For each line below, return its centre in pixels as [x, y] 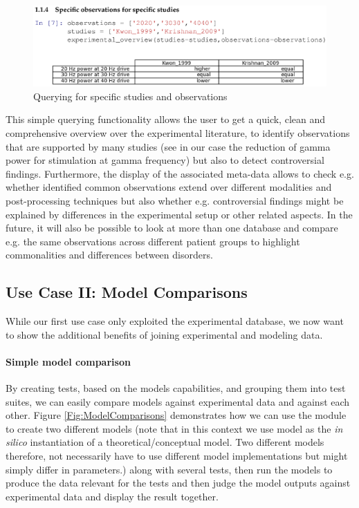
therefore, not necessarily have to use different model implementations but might [177, 456]
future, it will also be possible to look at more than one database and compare [172, 228]
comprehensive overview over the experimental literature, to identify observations [178, 132]
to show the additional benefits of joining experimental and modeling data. [164, 334]
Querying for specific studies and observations [130, 96]
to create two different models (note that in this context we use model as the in [174, 428]
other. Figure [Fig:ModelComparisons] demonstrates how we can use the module [176, 415]
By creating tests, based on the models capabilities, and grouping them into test [176, 388]
